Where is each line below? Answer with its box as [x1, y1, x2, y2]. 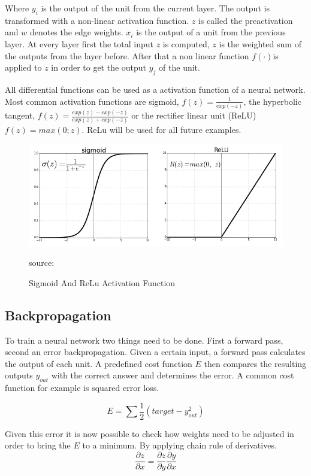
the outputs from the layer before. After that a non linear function [5, 49, 249, 62]
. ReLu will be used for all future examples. [81, 123, 241, 135]
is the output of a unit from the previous [136, 26, 286, 38]
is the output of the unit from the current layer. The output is [41, 2, 270, 14]
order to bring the [5, 439, 71, 451]
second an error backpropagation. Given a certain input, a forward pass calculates [5, 345, 306, 358]
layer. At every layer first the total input [5, 37, 153, 50]
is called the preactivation [198, 14, 293, 26]
